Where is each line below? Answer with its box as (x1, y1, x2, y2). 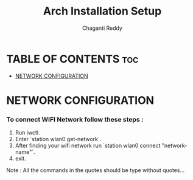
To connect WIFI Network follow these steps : (6, 115, 144, 123)
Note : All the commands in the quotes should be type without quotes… (6, 167, 185, 174)
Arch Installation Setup (43, 4, 162, 18)
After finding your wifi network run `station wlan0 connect (15, 142, 161, 150)
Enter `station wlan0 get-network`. (15, 136, 102, 143)
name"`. (15, 148, 35, 156)
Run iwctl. (15, 129, 40, 136)
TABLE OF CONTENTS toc (6, 52, 139, 66)
